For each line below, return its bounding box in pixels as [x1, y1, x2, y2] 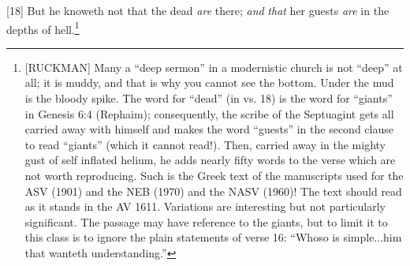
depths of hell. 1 [6, 18, 80, 37]
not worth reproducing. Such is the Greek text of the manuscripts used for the [24, 167, 404, 183]
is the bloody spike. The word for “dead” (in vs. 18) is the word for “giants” [24, 90, 393, 107]
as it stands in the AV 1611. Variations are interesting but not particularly [24, 198, 386, 215]
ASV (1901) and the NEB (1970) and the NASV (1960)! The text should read [24, 182, 402, 199]
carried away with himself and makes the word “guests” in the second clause [24, 121, 393, 137]
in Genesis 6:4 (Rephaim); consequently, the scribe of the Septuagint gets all [24, 105, 394, 122]
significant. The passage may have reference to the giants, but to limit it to [24, 213, 388, 230]
